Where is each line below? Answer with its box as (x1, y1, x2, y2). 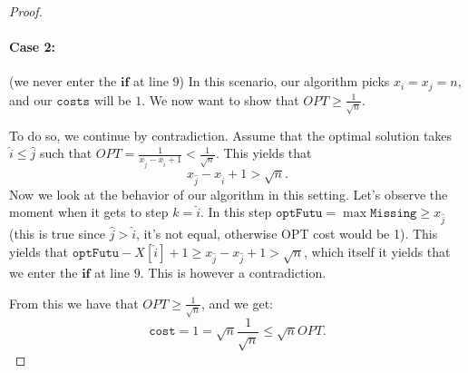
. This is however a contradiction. (140, 263, 327, 282)
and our (9, 90, 53, 109)
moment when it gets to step (9, 202, 169, 221)
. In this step (200, 202, 272, 221)
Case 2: (9, 37, 56, 56)
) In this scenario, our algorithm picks (179, 72, 390, 91)
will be (93, 90, 132, 109)
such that (39, 143, 93, 162)
